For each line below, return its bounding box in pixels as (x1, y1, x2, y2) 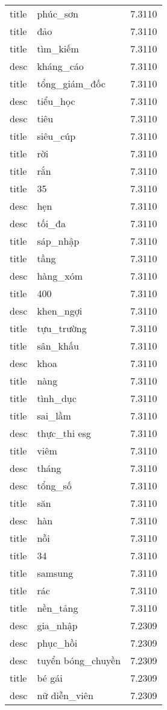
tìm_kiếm (37, 42, 79, 55)
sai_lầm (37, 409, 71, 423)
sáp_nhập (37, 234, 80, 248)
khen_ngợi (37, 304, 83, 318)
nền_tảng (37, 601, 78, 615)
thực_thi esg (37, 426, 91, 440)
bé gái (37, 671, 63, 685)
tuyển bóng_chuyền (37, 653, 121, 667)
